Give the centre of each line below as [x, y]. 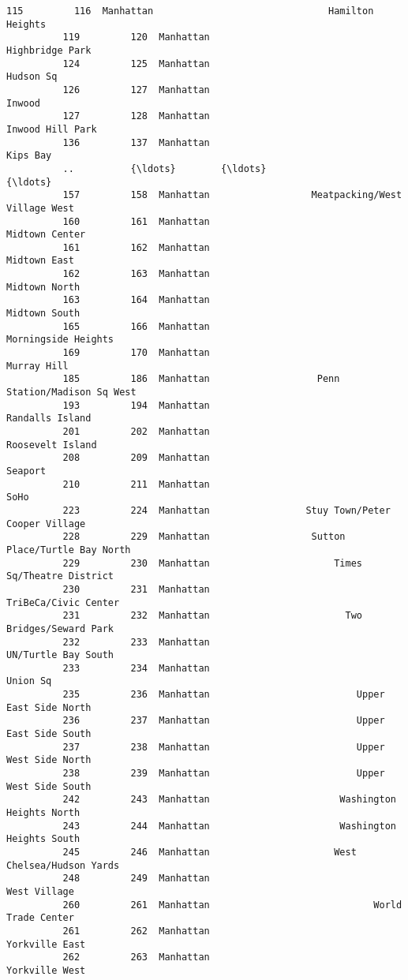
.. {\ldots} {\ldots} [165, 168]
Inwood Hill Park [52, 129]
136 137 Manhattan [136, 142]
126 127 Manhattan [136, 90]
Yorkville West [46, 970]
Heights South [43, 839]
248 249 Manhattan [136, 879]
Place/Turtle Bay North [69, 550]
